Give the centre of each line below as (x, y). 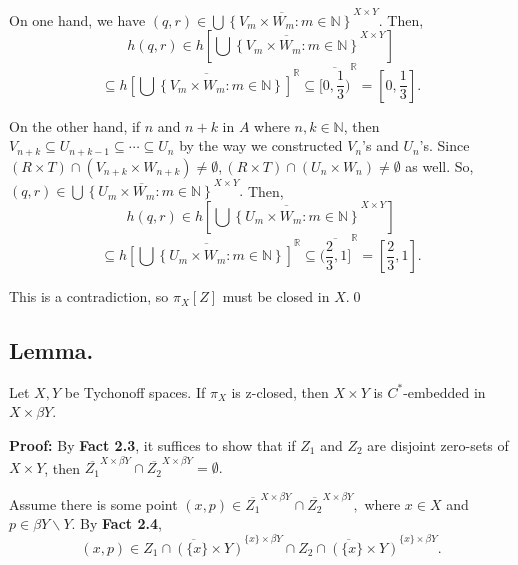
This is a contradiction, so (89, 296)
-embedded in (444, 391)
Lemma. (51, 350)
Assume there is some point (93, 503)
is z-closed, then (280, 391)
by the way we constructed (261, 145)
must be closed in (276, 296)
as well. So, (439, 165)
